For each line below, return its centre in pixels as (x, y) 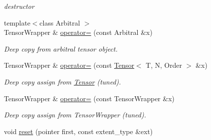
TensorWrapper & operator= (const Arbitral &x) (78, 32)
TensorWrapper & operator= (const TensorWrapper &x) (89, 98)
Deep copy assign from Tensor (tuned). (62, 81)
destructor (19, 6)
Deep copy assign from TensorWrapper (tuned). (75, 115)
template (17, 22)
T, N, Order (164, 65)
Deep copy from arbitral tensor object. (61, 48)
